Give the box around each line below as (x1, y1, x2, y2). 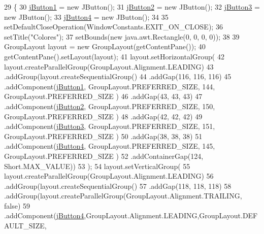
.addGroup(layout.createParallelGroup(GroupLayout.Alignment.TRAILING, (4, 190, 242, 201)
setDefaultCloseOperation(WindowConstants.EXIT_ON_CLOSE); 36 (4, 21, 223, 32)
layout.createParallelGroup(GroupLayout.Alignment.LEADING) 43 (4, 61, 214, 72)
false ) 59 (4, 200, 30, 211)
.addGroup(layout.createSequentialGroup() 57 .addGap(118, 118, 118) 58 (4, 180, 232, 191)
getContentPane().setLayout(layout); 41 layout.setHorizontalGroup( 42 (4, 51, 224, 61)
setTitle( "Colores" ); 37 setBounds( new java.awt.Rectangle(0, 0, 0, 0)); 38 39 (4, 31, 240, 42)
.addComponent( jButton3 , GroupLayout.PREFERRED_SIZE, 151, (4, 121, 215, 131)
